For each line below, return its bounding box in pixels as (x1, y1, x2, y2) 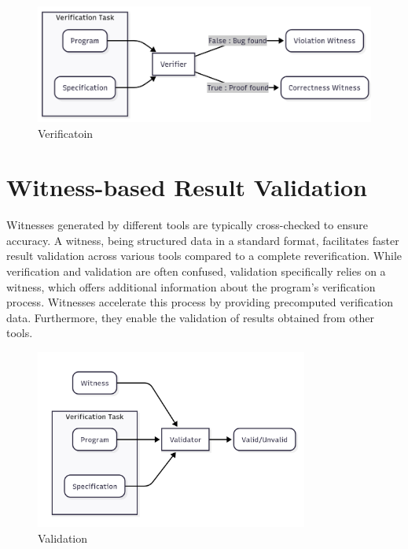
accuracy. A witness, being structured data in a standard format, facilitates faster (6, 232, 399, 248)
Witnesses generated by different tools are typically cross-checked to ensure (6, 217, 368, 233)
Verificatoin (38, 124, 94, 141)
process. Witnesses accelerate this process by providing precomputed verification (6, 294, 393, 310)
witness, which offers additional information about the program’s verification (6, 278, 376, 295)
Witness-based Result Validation (6, 171, 368, 203)
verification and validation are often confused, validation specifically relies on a (6, 263, 386, 280)
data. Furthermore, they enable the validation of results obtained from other (6, 309, 375, 325)
